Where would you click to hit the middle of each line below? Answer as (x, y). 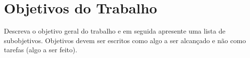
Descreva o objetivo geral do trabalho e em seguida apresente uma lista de (115, 31)
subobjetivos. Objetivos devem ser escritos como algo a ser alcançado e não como (125, 40)
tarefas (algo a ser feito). (41, 50)
